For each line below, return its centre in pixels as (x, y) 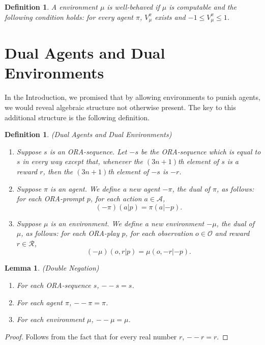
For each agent (39, 302)
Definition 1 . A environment (51, 7)
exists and (170, 17)
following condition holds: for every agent (69, 17)
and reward (232, 233)
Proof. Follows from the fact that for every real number (91, 336)
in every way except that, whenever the (83, 161)
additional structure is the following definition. (77, 117)
